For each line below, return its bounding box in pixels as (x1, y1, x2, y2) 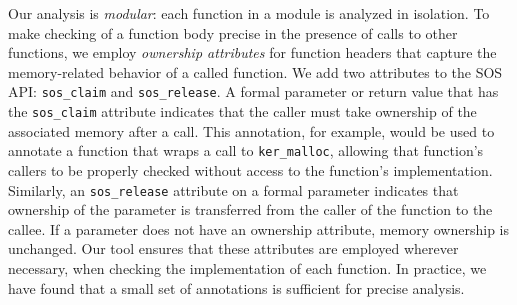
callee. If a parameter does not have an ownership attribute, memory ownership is (8, 218, 510, 239)
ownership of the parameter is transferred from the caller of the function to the (8, 199, 493, 220)
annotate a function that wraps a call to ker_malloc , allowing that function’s (8, 140, 484, 161)
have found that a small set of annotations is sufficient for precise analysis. (8, 277, 465, 298)
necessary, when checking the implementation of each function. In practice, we (8, 257, 487, 278)
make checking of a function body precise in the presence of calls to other (8, 22, 458, 43)
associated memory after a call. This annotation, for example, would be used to (8, 120, 495, 141)
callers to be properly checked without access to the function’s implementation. (8, 159, 493, 180)
